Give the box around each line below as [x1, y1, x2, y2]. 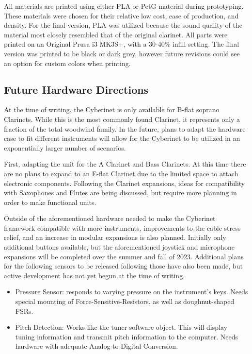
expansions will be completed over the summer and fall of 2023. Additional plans [4, 251, 244, 261]
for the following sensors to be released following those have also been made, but [4, 261, 243, 271]
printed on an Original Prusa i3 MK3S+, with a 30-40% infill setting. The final [4, 39, 239, 49]
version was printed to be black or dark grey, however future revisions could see [4, 48, 240, 58]
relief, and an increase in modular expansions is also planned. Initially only [4, 232, 226, 242]
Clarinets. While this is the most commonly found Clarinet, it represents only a [4, 114, 240, 124]
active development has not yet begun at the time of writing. [4, 270, 185, 280]
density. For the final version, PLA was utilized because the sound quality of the [4, 20, 242, 30]
